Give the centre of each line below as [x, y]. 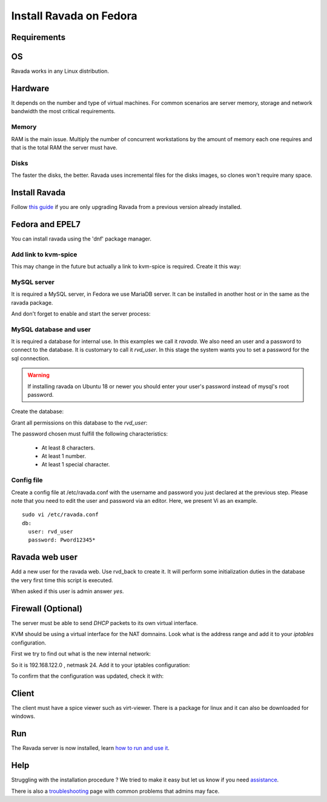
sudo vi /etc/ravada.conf [61, 515]
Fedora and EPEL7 [46, 224]
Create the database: [38, 411]
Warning [38, 375]
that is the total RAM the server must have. [64, 147]
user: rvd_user [51, 532]
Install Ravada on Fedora [74, 16]
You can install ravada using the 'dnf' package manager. [81, 239]
